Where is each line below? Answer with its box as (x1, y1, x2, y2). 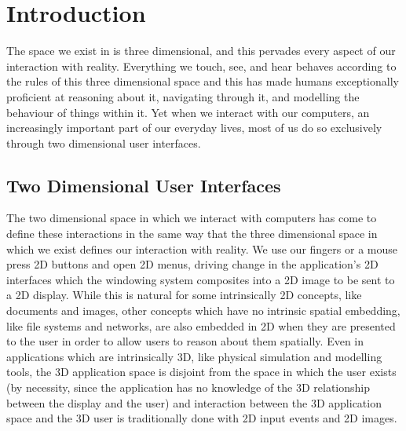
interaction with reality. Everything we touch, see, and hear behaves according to (6, 57, 397, 74)
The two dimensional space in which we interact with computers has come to (6, 210, 377, 226)
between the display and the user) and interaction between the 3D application (6, 394, 382, 411)
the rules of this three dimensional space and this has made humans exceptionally (6, 73, 399, 89)
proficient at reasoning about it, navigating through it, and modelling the (6, 88, 360, 104)
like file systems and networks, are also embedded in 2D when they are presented (6, 317, 396, 334)
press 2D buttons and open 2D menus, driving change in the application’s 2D (6, 256, 379, 272)
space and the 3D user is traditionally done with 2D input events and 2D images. (6, 410, 397, 426)
